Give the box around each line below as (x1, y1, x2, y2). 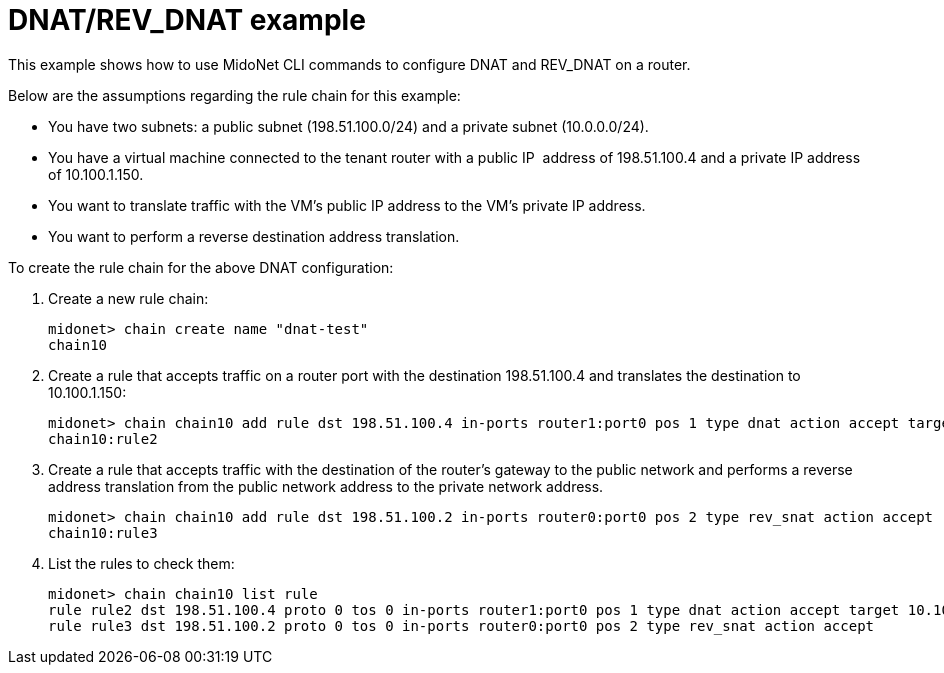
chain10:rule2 (48, 430, 158, 447)
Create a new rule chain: (48, 289, 209, 307)
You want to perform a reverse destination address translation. (48, 227, 460, 245)
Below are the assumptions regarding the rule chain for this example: (8, 86, 461, 104)
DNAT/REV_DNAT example (8, 3, 366, 37)
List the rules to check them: (48, 554, 235, 572)
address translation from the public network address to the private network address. (48, 477, 604, 495)
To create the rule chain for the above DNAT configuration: (8, 258, 394, 276)
